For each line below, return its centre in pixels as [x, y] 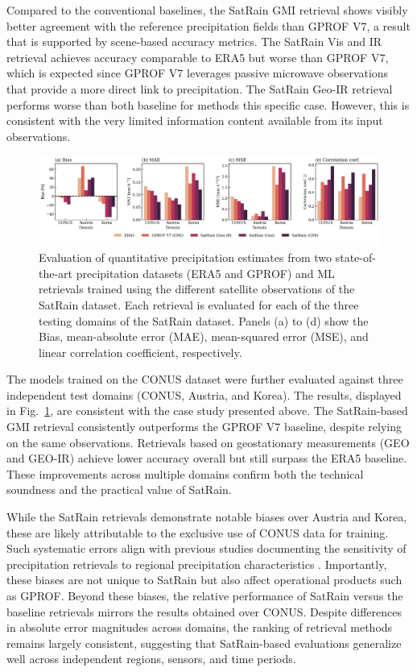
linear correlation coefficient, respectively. [140, 352]
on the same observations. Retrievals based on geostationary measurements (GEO [208, 442]
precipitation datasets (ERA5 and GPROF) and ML [205, 273]
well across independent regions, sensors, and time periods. [151, 659]
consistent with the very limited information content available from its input [195, 120]
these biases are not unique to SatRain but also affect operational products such [204, 580]
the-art [56, 273]
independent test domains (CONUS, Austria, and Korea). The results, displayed [204, 394]
